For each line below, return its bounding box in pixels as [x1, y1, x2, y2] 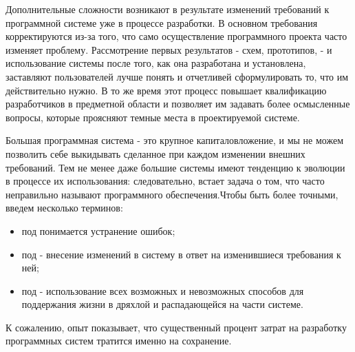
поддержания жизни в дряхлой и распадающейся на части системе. [21, 297, 303, 311]
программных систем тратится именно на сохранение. [6, 333, 232, 348]
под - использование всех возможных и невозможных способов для [21, 283, 304, 298]
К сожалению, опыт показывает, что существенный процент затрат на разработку [6, 320, 347, 334]
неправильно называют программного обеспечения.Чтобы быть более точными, [6, 187, 338, 201]
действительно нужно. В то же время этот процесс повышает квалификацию [6, 83, 327, 97]
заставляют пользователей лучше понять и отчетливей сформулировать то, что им [6, 69, 349, 83]
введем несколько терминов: [6, 200, 123, 215]
